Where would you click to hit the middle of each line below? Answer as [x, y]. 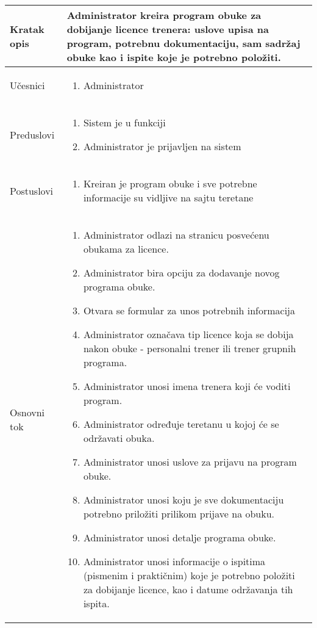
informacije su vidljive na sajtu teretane [168, 197]
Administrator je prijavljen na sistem [162, 146]
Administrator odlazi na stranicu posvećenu [176, 235]
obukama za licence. [126, 249]
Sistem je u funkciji [124, 122]
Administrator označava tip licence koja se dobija [188, 334]
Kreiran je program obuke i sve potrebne [170, 183]
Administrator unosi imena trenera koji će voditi [187, 386]
